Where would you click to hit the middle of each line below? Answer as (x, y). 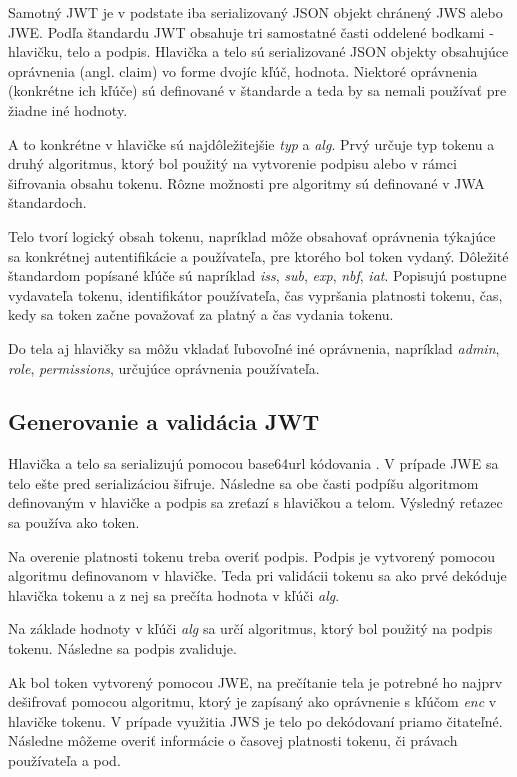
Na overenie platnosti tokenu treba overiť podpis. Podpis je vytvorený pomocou (252, 555)
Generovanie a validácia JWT (164, 421)
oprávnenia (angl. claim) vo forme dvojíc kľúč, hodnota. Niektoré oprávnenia (243, 70)
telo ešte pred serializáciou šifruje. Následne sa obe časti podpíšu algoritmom (243, 482)
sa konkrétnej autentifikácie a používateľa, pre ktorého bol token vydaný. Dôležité (258, 255)
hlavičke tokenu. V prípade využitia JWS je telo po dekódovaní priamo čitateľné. (255, 720)
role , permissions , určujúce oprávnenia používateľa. (164, 367)
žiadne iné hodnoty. (68, 109)
